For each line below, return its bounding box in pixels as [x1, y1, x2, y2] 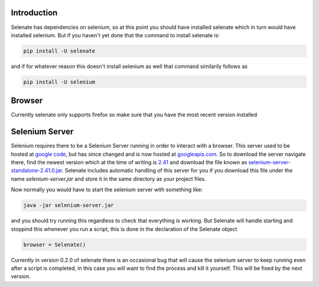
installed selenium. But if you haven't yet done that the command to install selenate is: [11, 31, 220, 38]
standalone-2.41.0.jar [11, 167, 62, 174]
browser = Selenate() [23, 241, 86, 248]
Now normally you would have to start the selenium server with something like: [11, 186, 203, 193]
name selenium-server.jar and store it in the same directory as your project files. [11, 175, 206, 182]
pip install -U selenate [23, 47, 96, 54]
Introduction [11, 8, 58, 18]
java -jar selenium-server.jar [23, 202, 115, 209]
